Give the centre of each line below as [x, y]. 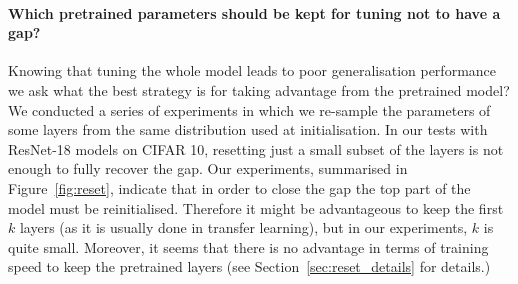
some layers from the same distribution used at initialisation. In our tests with [248, 129]
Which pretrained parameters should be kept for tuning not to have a [254, 12]
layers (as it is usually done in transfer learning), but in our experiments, [243, 227]
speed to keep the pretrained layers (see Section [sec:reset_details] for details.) [249, 266]
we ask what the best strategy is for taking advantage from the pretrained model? [259, 89]
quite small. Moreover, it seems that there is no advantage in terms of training [248, 246]
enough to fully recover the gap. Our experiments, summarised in [208, 168]
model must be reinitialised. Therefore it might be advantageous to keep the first [256, 207]
